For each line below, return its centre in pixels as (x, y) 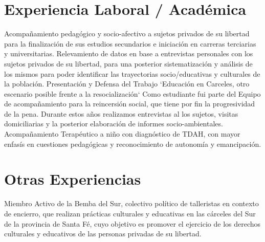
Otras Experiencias (73, 179)
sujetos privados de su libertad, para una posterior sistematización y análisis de (128, 63)
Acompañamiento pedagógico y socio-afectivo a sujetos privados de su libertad (127, 34)
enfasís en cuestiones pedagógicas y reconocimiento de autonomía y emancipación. (133, 144)
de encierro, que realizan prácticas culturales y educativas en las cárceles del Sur (130, 213)
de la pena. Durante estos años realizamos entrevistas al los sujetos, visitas (121, 113)
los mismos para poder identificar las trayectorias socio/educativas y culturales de (132, 73)
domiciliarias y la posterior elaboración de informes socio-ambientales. (114, 124)
